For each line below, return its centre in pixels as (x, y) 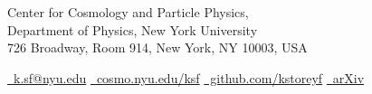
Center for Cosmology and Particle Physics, (128, 12)
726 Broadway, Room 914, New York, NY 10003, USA (157, 47)
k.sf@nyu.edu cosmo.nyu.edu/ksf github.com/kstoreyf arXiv (189, 77)
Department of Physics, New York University (133, 29)
